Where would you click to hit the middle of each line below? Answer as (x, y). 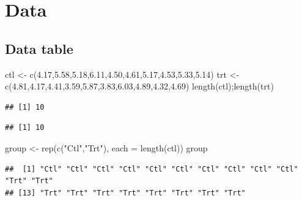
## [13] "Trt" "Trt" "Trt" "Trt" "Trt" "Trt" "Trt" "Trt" (125, 193)
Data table (39, 48)
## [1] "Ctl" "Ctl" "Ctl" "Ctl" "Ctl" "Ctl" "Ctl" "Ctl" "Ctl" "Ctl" (152, 169)
